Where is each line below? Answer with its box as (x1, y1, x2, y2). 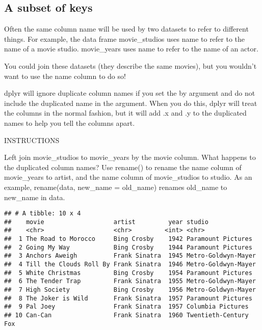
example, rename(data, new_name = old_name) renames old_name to (4, 181, 227, 192)
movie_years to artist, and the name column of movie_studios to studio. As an (4, 172, 252, 182)
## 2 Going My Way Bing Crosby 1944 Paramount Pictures (4, 243, 252, 251)
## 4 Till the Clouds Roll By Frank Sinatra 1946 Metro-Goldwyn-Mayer (4, 261, 256, 268)
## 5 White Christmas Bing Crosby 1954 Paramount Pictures (4, 269, 252, 277)
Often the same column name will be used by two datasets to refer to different (4, 23, 249, 34)
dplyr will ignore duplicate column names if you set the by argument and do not (4, 88, 255, 98)
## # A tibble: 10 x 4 (4, 210, 81, 217)
